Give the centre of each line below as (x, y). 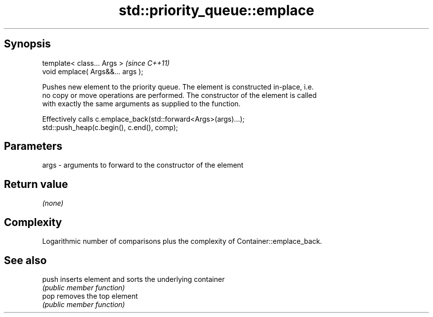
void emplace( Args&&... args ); (93, 71)
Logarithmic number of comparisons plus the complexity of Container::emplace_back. (182, 241)
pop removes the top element (90, 296)
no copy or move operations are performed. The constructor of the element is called (179, 95)
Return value (36, 184)
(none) (53, 203)
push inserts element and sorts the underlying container (133, 279)
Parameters (33, 146)
